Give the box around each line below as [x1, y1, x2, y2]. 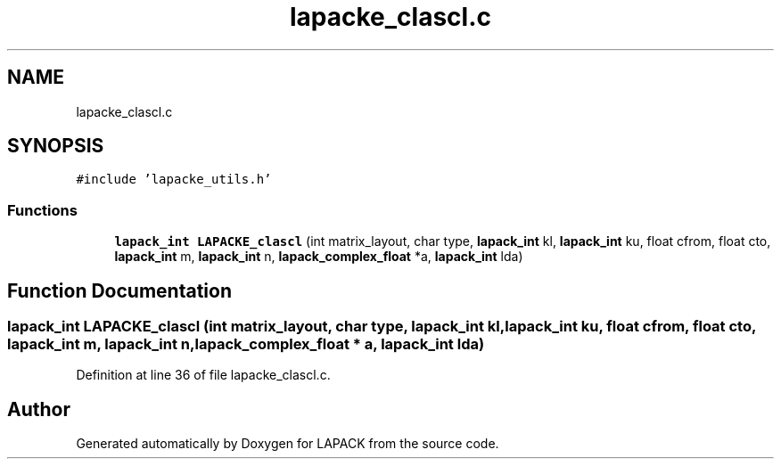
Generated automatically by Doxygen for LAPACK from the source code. [76, 436, 499, 452]
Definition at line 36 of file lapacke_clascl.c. [76, 367, 331, 383]
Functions [7, 200, 78, 219]
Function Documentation [7, 279, 232, 302]
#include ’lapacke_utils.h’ [76, 172, 272, 187]
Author [7, 397, 70, 421]
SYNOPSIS [7, 135, 104, 158]
